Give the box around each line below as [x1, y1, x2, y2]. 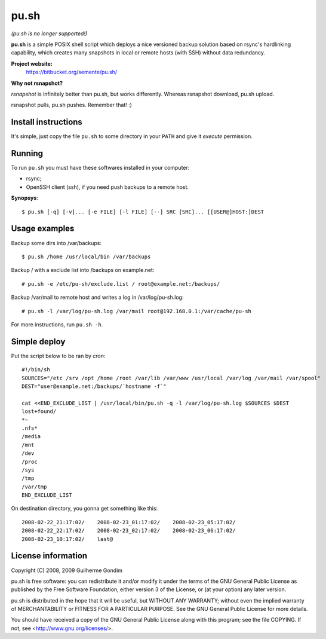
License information [11, 551, 88, 561]
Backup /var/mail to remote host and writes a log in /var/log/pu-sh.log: [11, 293, 184, 301]
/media [21, 433, 41, 440]
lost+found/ [21, 408, 57, 415]
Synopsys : [11, 194, 38, 201]
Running [11, 148, 44, 158]
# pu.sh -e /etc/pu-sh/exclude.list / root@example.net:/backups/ [21, 280, 220, 287]
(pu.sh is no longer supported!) [11, 30, 88, 37]
